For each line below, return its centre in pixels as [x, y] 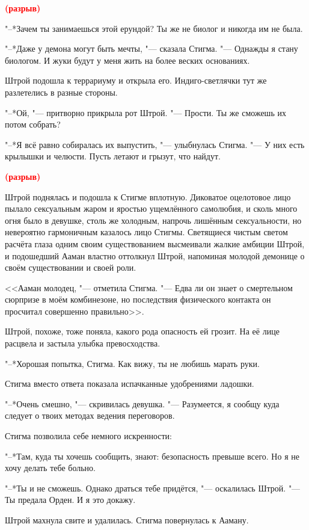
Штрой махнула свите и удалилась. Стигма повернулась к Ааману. [127, 520]
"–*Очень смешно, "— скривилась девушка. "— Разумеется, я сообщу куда [142, 403]
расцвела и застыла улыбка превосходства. [83, 343]
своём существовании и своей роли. [71, 267]
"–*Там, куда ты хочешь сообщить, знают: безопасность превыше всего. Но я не [152, 456]
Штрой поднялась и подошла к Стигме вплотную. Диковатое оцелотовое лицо [148, 196]
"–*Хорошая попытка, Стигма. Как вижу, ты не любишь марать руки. [132, 363]
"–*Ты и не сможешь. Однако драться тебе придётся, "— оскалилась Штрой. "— [153, 488]
